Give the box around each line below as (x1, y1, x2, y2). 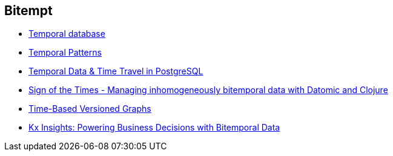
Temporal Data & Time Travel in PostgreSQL (28, 66, 203, 77)
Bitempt (4, 3, 53, 18)
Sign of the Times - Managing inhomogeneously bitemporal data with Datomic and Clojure (28, 85, 388, 96)
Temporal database (28, 28, 105, 39)
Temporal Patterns (28, 47, 102, 58)
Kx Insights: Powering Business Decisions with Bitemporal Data (28, 122, 280, 133)
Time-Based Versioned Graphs (28, 103, 151, 114)
